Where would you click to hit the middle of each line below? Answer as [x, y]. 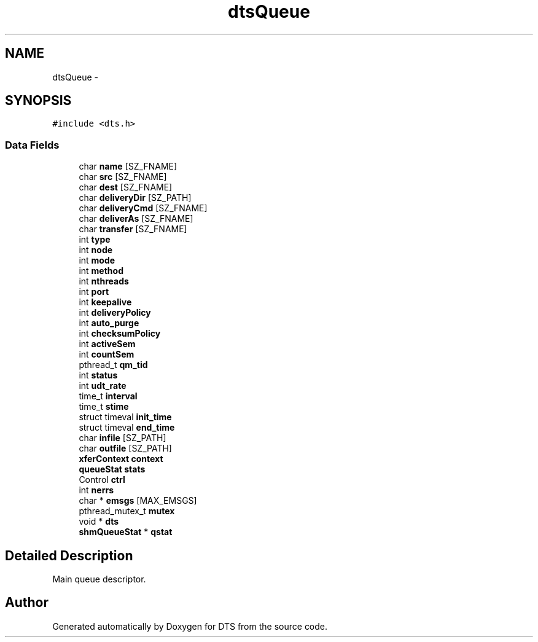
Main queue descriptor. [99, 579]
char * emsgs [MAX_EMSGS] [138, 501]
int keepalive [105, 302]
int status [98, 375]
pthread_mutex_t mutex [127, 511]
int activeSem [107, 344]
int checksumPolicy [120, 334]
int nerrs [96, 490]
